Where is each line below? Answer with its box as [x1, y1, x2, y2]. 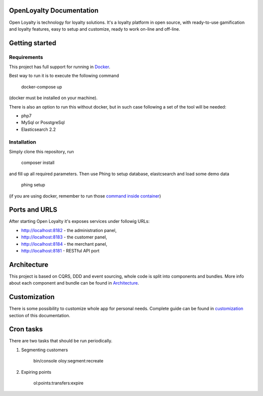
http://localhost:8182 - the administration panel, [21, 227, 117, 233]
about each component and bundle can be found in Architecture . [9, 280, 139, 286]
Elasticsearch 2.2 [21, 126, 56, 132]
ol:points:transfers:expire [33, 380, 84, 386]
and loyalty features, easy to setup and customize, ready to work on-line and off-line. [9, 26, 180, 32]
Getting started [9, 39, 56, 47]
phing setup [21, 182, 46, 188]
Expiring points [21, 369, 52, 375]
